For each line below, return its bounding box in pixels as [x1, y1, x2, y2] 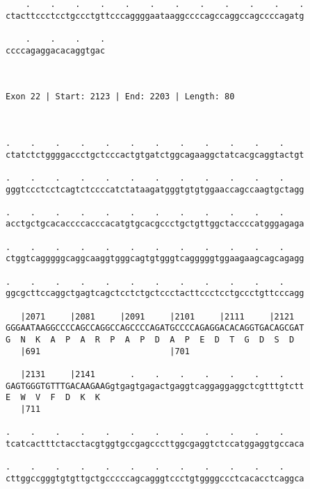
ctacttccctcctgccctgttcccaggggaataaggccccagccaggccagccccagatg [6, 10, 304, 21]
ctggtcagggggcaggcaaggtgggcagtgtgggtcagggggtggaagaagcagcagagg [6, 254, 304, 264]
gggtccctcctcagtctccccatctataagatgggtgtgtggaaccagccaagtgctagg [6, 184, 304, 194]
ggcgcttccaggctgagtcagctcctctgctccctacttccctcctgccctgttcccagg [6, 288, 304, 299]
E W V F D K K [6, 392, 101, 403]
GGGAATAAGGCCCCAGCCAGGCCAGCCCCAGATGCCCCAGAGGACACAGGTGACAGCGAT [6, 323, 304, 333]
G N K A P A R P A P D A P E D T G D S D [6, 335, 295, 345]
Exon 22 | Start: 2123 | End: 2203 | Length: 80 [6, 92, 235, 102]
